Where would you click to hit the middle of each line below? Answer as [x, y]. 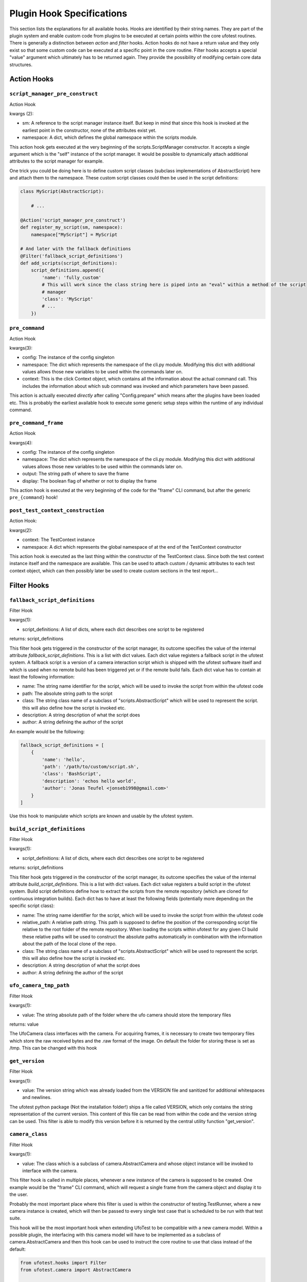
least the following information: [42, 677]
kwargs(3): [21, 348]
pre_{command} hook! [34, 497]
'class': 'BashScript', [72, 774]
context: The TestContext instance [59, 540]
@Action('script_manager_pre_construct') [73, 220]
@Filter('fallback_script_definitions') [71, 256]
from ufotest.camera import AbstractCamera [76, 1270]
